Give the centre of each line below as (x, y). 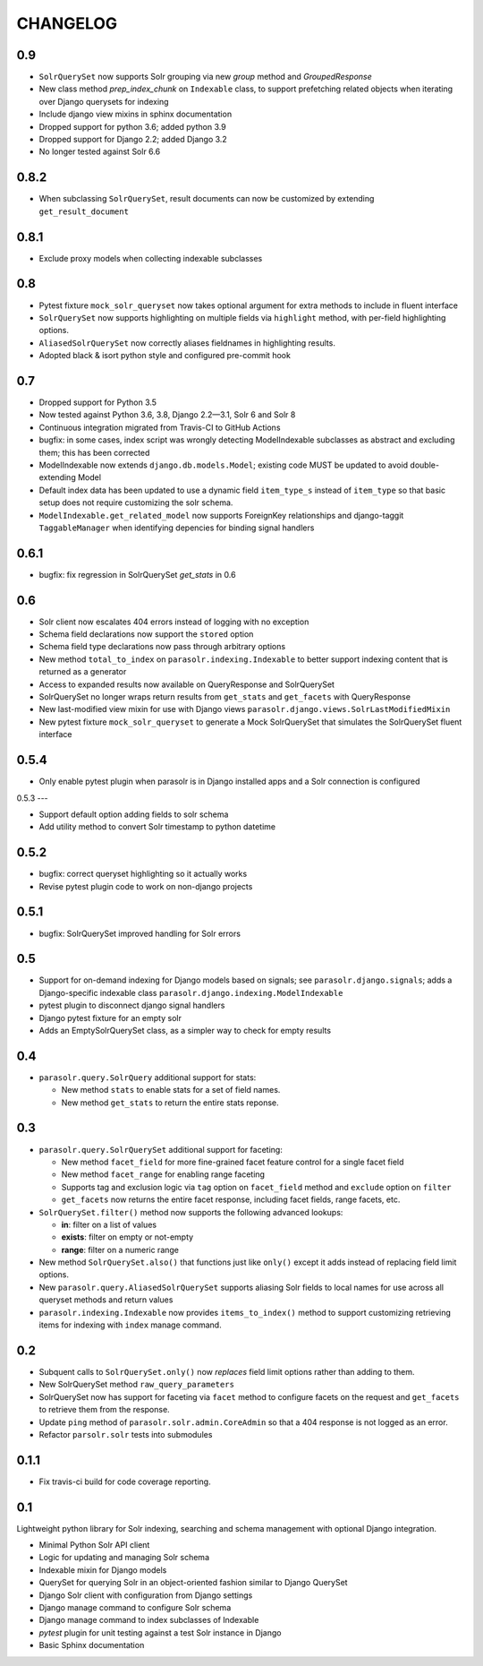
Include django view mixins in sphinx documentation (136, 114)
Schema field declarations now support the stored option (146, 634)
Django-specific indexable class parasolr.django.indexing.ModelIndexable (191, 992)
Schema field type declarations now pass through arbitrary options (162, 647)
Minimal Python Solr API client (94, 1545)
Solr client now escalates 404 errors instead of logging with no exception (174, 622)
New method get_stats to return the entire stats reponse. (170, 1103)
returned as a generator (83, 672)
